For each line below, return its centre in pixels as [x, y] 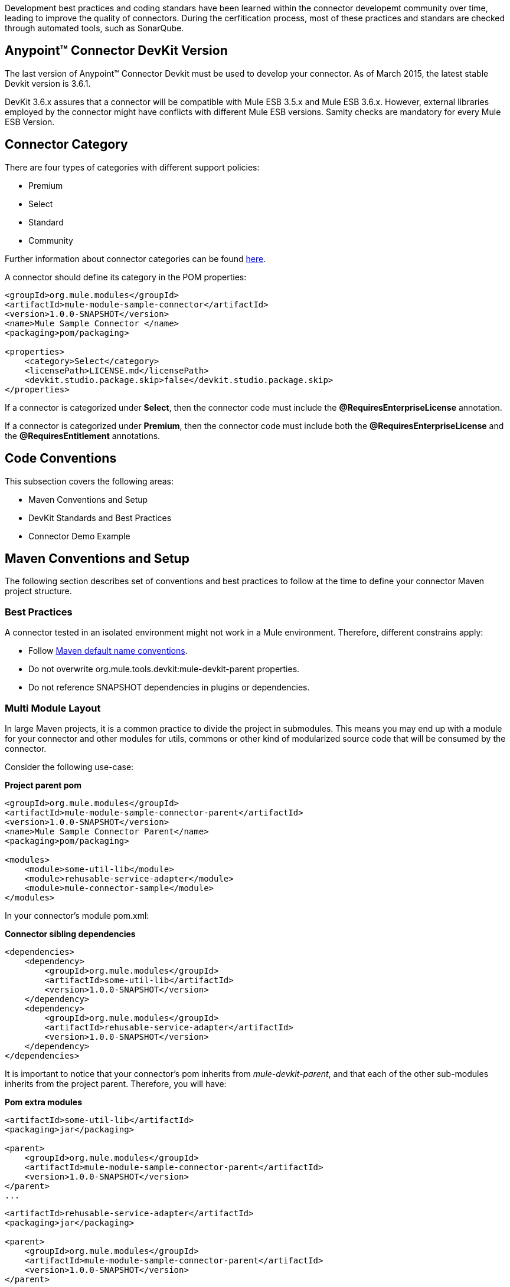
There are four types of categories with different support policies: [132, 167]
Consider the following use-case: [69, 767]
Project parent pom [43, 785]
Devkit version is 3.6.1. [48, 83]
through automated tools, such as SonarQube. [94, 28]
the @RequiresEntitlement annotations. [83, 435]
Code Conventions [61, 459]
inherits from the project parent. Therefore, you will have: [116, 1083]
